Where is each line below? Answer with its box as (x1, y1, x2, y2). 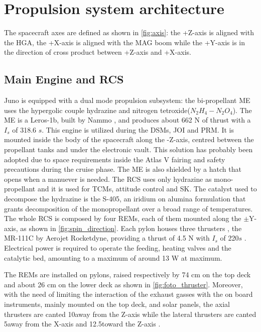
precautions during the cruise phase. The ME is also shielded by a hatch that (4, 164, 241, 174)
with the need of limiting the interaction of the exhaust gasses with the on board (4, 289, 253, 299)
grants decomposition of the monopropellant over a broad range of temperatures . (4, 203, 253, 213)
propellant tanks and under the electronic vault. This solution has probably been (4, 144, 253, 155)
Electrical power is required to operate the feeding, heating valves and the (4, 243, 231, 253)
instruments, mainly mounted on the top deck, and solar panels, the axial (4, 298, 230, 309)
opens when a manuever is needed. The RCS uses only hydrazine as (4, 173, 212, 184)
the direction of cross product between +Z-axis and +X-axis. (4, 47, 191, 57)
